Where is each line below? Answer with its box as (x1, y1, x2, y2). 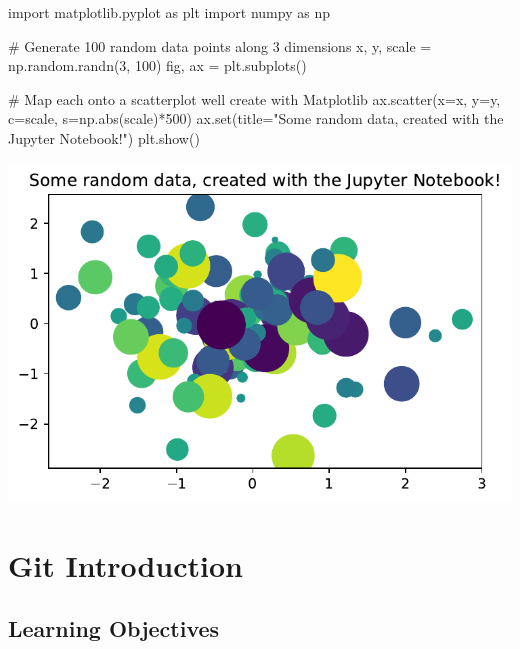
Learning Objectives (8, 613, 220, 644)
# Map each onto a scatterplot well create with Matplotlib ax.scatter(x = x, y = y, (8, 88, 501, 109)
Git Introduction (8, 544, 244, 585)
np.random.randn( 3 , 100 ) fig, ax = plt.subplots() (8, 55, 307, 76)
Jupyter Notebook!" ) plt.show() (8, 127, 200, 148)
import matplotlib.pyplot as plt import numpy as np (8, 2, 330, 22)
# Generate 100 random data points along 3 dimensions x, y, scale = (8, 35, 432, 56)
